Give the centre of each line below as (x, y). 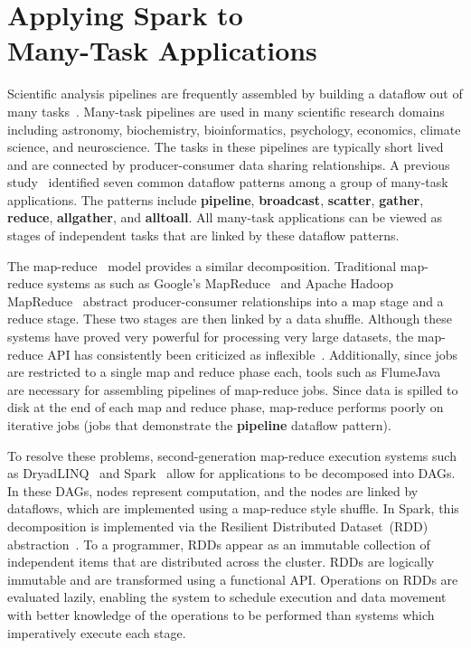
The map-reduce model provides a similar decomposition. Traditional (202, 265)
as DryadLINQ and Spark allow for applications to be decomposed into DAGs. (231, 473)
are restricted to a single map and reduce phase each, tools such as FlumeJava (224, 372)
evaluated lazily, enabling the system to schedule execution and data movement (227, 597)
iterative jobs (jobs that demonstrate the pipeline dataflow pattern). (199, 425)
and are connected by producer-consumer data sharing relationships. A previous (229, 164)
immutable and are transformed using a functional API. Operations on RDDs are (233, 579)
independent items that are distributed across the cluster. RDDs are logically (221, 562)
